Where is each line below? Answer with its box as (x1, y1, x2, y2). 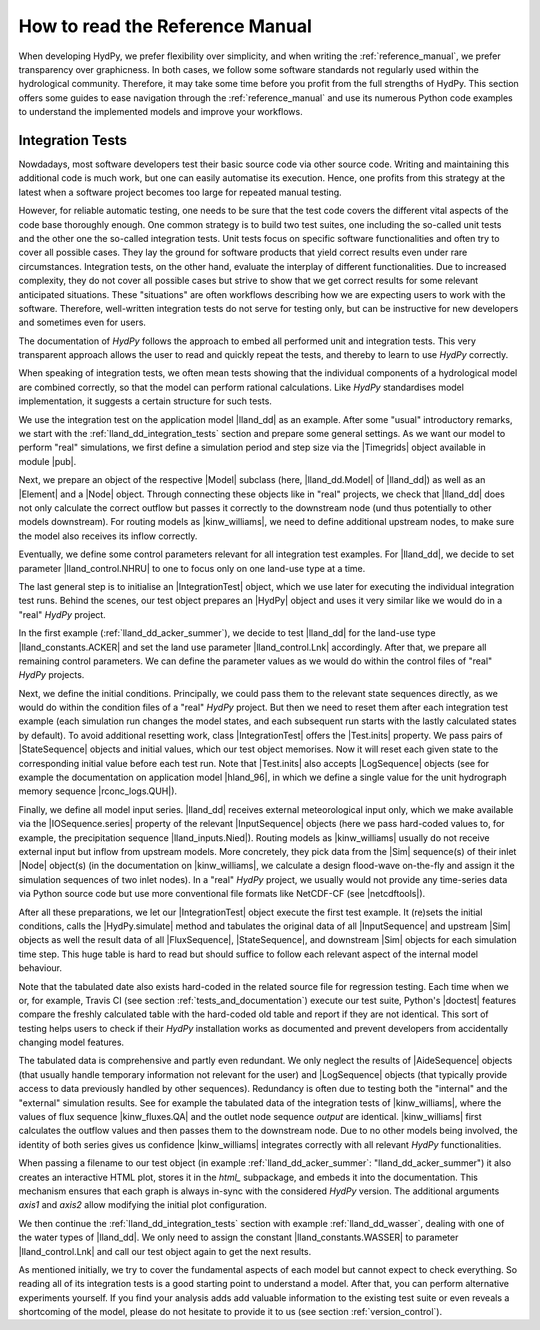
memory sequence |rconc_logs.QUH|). (18, 785, 178, 797)
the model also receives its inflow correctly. (18, 530, 198, 542)
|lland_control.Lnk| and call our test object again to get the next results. (18, 1245, 312, 1257)
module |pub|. (18, 455, 77, 467)
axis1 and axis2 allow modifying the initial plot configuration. (18, 1199, 267, 1211)
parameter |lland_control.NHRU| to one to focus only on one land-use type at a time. (18, 562, 366, 574)
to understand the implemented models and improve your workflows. (18, 106, 304, 118)
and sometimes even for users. (18, 316, 147, 329)
